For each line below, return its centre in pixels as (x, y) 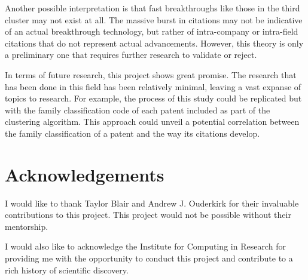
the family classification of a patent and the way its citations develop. (132, 133)
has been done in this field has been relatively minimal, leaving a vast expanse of (153, 86)
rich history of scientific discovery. (67, 270)
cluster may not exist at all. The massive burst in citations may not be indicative (154, 19)
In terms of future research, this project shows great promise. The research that (151, 74)
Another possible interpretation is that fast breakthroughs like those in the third (153, 8)
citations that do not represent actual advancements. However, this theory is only (154, 43)
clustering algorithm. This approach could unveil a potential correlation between (152, 121)
